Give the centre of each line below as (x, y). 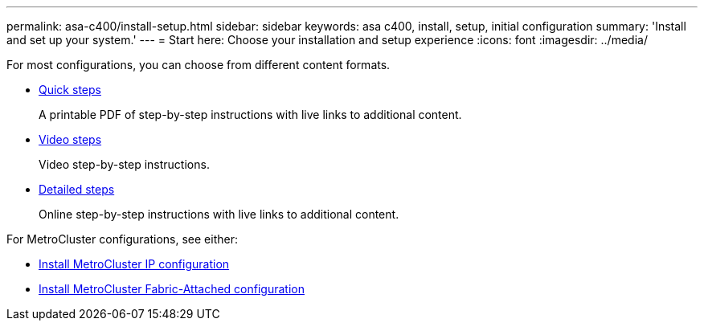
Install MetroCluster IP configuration (134, 264)
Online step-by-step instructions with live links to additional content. (219, 214)
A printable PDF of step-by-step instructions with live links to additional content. (250, 114)
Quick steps (70, 90)
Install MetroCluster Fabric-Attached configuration (172, 289)
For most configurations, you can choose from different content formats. (199, 65)
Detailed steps (77, 189)
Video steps (70, 139)
